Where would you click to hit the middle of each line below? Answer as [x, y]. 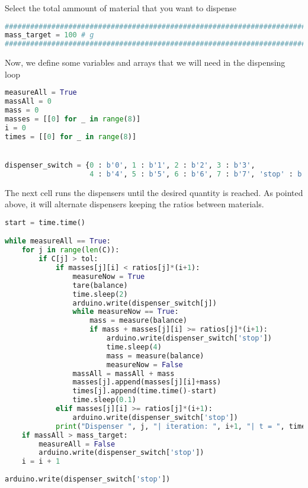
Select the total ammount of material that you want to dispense [121, 8]
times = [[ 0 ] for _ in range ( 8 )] [71, 137]
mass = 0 [22, 110]
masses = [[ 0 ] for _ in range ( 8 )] [73, 119]
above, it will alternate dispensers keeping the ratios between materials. [134, 204]
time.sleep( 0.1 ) [104, 400]
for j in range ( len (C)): [70, 250]
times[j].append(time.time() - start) [145, 391]
